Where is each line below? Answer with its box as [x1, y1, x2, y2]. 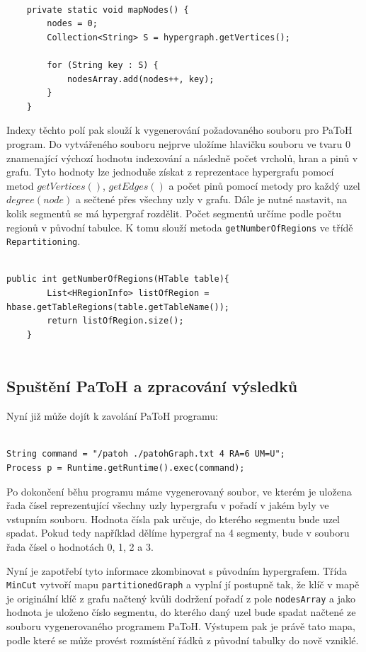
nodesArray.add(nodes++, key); [67, 74, 215, 84]
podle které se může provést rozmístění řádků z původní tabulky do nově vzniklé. [6, 632, 359, 647]
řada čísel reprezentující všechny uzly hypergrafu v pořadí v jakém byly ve [6, 498, 329, 513]
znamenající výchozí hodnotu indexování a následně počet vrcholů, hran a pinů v [6, 150, 358, 165]
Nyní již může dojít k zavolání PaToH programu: [6, 408, 218, 423]
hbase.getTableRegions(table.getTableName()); [6, 302, 229, 312]
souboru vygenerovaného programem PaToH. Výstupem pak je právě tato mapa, [6, 619, 355, 634]
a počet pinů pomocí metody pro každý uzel [168, 178, 360, 193]
